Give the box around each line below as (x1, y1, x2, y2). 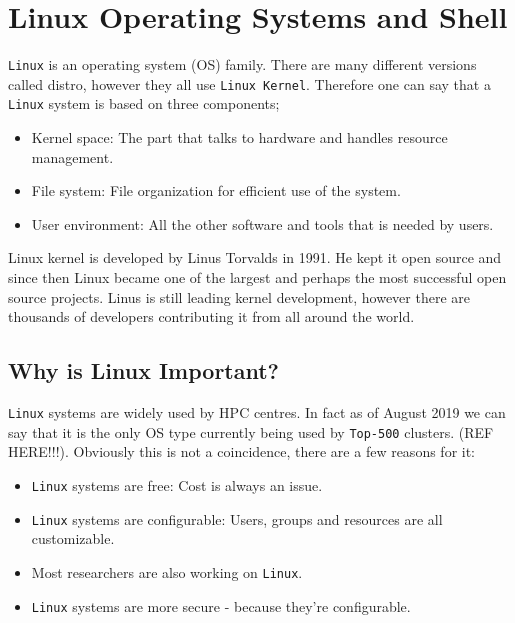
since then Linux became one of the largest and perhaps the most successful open (8, 267, 507, 288)
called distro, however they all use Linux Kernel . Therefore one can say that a (8, 73, 491, 94)
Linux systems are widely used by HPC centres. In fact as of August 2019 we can (8, 402, 506, 423)
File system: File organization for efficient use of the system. (31, 180, 401, 201)
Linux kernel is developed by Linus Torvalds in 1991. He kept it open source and (8, 247, 502, 268)
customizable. (31, 528, 115, 549)
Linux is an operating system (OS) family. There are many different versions (8, 54, 477, 75)
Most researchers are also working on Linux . (31, 561, 303, 582)
